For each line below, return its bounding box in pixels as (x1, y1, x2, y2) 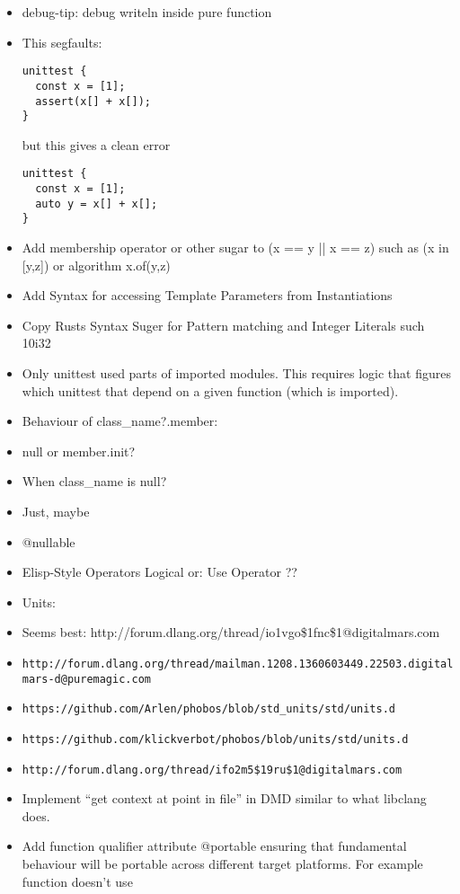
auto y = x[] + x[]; (35, 197, 158, 210)
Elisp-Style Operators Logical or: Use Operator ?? (22, 562, 297, 581)
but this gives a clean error (22, 135, 171, 154)
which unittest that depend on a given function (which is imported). (22, 381, 399, 400)
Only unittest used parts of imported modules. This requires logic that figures (22, 364, 451, 382)
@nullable (22, 532, 75, 551)
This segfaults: (22, 32, 102, 51)
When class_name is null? (22, 472, 167, 491)
